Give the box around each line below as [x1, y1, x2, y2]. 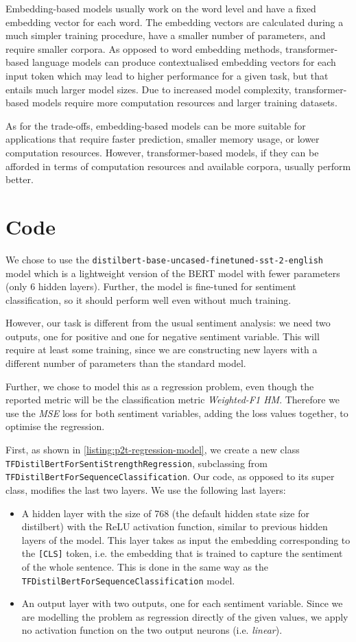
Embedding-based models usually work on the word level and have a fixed [5, 1, 316, 15]
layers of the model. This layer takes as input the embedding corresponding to [21, 532, 351, 547]
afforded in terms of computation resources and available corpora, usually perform [5, 158, 351, 173]
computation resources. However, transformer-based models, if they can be [5, 145, 319, 159]
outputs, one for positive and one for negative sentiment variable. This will [5, 329, 320, 343]
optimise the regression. [5, 419, 105, 433]
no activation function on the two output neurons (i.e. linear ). [21, 623, 283, 637]
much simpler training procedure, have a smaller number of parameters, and [5, 28, 326, 43]
